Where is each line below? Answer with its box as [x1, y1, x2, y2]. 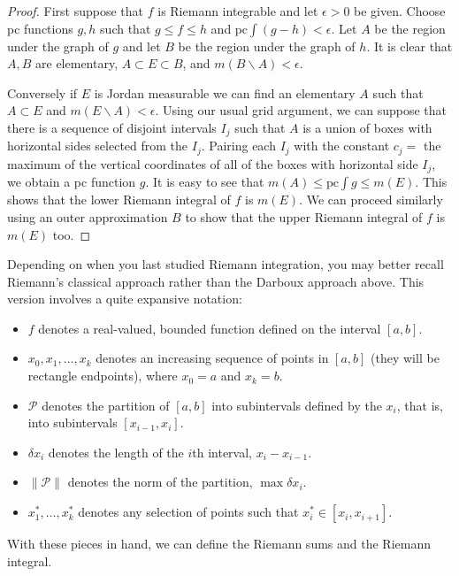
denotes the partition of [42, 396, 170, 414]
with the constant [294, 136, 390, 155]
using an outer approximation [7, 207, 168, 226]
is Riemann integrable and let [157, 2, 318, 19]
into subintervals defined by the [211, 396, 382, 414]
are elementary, [35, 54, 119, 73]
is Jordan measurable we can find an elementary [94, 83, 356, 102]
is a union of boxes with [302, 118, 432, 136]
